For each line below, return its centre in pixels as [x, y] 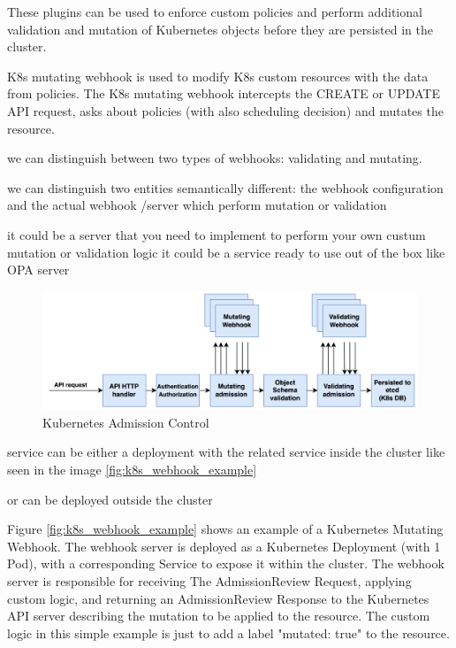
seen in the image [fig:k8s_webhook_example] [132, 470]
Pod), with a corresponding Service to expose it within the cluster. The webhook [226, 563]
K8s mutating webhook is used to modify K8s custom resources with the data [218, 76]
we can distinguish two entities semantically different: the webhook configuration [225, 187]
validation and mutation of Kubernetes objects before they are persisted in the [220, 29]
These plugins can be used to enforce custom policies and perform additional [215, 12]
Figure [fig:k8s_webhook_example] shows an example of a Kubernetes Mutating [225, 529]
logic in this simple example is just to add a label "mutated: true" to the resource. [228, 633]
